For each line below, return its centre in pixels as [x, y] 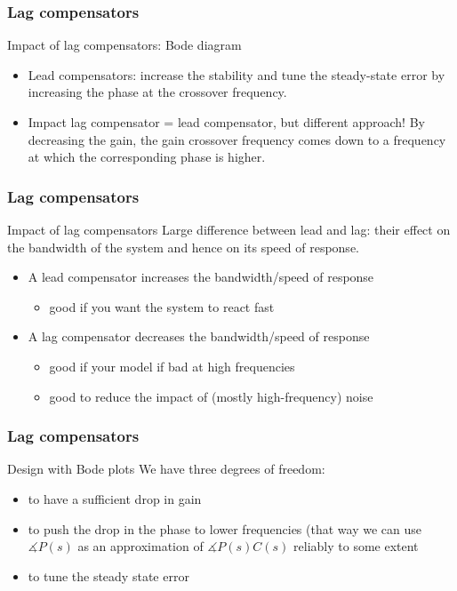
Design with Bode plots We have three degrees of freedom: [166, 469]
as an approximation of [140, 546]
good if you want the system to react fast [162, 306]
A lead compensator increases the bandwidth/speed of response [201, 277]
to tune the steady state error [108, 575]
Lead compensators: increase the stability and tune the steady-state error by [237, 74]
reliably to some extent [356, 546]
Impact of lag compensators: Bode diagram [124, 45]
